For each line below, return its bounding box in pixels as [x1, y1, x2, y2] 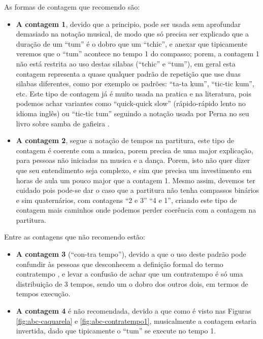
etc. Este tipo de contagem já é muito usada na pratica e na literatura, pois [16, 88, 251, 98]
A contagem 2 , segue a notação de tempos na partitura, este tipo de [16, 135, 234, 146]
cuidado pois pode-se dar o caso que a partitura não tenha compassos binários [16, 185, 259, 195]
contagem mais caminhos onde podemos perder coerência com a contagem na [16, 205, 256, 215]
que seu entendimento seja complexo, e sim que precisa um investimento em [16, 164, 252, 175]
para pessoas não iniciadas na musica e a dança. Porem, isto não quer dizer [16, 155, 250, 165]
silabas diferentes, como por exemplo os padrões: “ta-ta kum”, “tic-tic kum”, [16, 78, 254, 89]
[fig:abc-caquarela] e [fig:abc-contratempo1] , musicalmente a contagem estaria [16, 315, 256, 326]
